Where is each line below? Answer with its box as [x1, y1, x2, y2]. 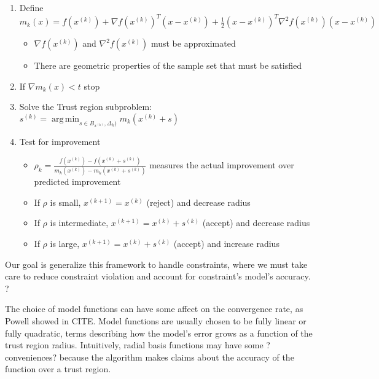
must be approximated [150, 37, 236, 50]
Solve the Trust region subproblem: [19, 100, 152, 113]
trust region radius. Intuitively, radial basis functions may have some [5, 338, 264, 351]
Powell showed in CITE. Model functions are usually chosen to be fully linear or [5, 315, 307, 327]
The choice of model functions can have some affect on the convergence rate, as [5, 302, 303, 315]
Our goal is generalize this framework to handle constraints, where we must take [5, 257, 308, 270]
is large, [50, 237, 80, 250]
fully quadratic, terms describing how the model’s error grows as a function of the [5, 326, 313, 339]
